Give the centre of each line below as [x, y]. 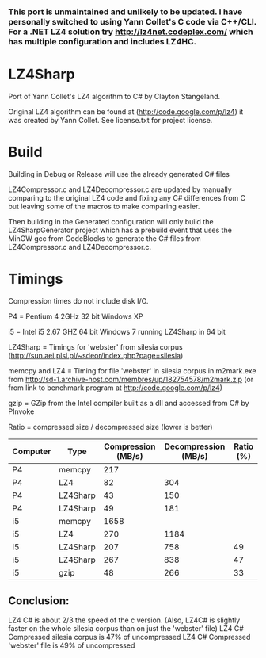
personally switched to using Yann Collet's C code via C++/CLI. [133, 21]
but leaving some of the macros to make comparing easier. [104, 206]
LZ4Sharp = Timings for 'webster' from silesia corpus [96, 346]
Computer [32, 451]
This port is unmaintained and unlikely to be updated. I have [125, 12]
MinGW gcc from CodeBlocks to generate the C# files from [105, 238]
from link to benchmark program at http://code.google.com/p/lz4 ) [116, 388]
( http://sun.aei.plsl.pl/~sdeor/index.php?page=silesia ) [96, 355]
